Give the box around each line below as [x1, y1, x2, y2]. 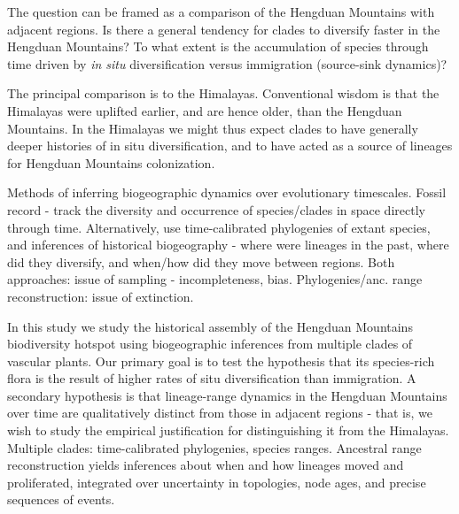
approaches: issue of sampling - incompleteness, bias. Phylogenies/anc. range [7, 270, 423, 288]
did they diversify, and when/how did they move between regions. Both [7, 252, 395, 271]
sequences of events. [7, 490, 115, 509]
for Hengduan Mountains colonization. [7, 153, 215, 172]
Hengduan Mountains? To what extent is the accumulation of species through [7, 37, 429, 56]
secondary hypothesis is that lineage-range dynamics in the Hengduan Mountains [7, 386, 447, 404]
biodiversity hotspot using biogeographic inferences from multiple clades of [7, 334, 413, 353]
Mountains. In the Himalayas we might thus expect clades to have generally [7, 119, 418, 137]
